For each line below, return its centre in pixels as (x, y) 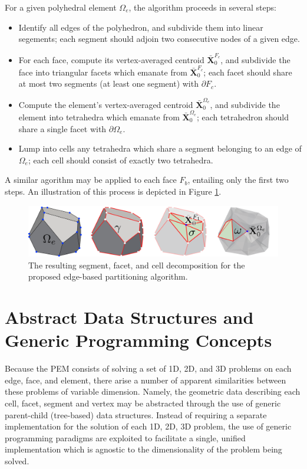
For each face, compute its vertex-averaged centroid (111, 59)
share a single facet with (62, 128)
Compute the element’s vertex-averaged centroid (106, 104)
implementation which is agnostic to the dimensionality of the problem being (143, 449)
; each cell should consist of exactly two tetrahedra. (121, 160)
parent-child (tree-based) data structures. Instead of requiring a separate (136, 414)
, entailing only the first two (238, 180)
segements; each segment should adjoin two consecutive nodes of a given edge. (159, 39)
